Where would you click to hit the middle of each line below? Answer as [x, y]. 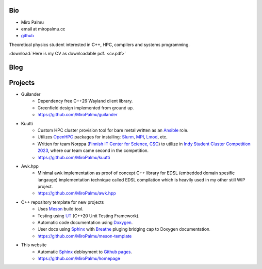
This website [34, 245]
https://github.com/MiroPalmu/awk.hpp [77, 193]
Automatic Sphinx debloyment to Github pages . [85, 252]
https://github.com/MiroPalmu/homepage [79, 258]
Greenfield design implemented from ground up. [86, 108]
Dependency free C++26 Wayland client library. [85, 101]
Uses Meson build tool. [60, 209]
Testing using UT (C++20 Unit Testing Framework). [89, 216]
